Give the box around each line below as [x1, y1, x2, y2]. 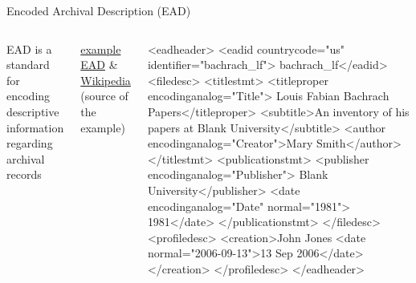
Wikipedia [80, 71, 131, 88]
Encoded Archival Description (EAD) [6, 2, 191, 18]
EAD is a [6, 40, 52, 57]
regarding [6, 135, 53, 152]
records [6, 166, 42, 183]
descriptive [6, 103, 59, 119]
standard [6, 56, 50, 73]
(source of [80, 87, 128, 104]
